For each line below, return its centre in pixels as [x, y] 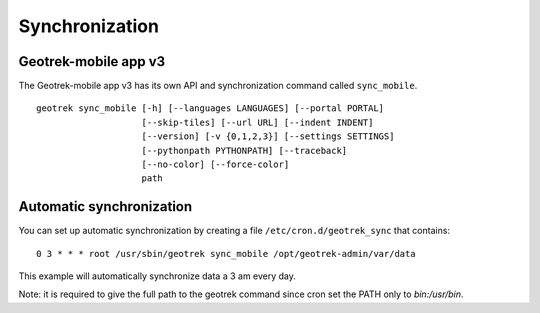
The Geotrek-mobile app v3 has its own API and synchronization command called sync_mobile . [218, 86]
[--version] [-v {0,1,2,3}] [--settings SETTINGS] [268, 136]
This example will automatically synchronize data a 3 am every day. [157, 276]
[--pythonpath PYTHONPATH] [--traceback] [244, 150]
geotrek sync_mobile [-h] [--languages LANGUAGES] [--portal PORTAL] [210, 108]
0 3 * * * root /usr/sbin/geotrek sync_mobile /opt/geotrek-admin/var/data [226, 253]
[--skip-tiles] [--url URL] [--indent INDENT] [257, 122]
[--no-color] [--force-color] [215, 164]
